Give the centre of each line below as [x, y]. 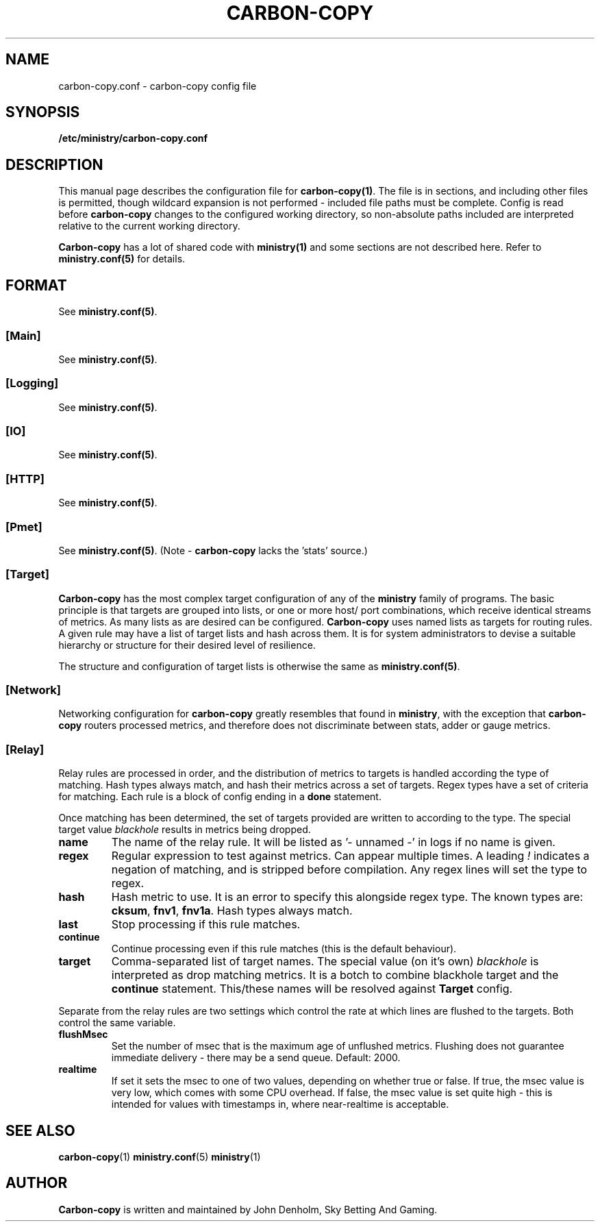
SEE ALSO [40, 1130]
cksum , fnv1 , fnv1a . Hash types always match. [232, 911]
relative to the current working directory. [149, 226]
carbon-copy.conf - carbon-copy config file [158, 86]
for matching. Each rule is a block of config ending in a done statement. [220, 797]
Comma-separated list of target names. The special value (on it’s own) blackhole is [325, 962]
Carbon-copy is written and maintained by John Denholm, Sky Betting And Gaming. [248, 1209]
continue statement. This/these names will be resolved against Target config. [312, 989]
